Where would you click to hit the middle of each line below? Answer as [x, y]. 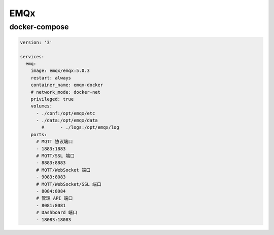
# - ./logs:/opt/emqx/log [80, 127]
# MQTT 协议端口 [55, 142]
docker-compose [39, 27]
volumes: [42, 106]
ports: [39, 134]
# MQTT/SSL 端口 [55, 156]
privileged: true [52, 99]
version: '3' [36, 42]
